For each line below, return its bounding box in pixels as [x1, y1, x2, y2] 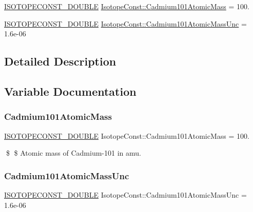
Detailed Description [4, 53, 116, 69]
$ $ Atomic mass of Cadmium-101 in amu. [6, 147, 141, 158]
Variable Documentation [4, 83, 137, 99]
